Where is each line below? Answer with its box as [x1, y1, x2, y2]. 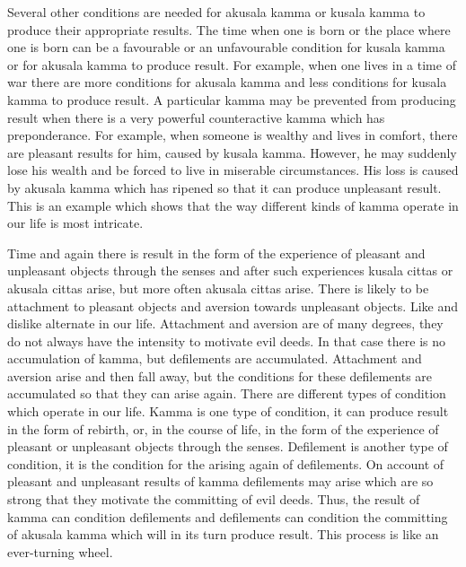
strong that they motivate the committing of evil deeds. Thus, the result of [7, 490, 420, 509]
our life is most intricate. [7, 214, 144, 232]
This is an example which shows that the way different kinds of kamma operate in [7, 196, 459, 214]
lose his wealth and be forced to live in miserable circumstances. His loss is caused [7, 161, 459, 179]
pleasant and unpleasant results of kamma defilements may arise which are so [7, 472, 434, 491]
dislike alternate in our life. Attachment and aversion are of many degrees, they [7, 314, 444, 333]
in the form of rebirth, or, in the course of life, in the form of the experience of [7, 419, 439, 438]
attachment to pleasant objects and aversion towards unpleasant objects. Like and [7, 296, 458, 315]
